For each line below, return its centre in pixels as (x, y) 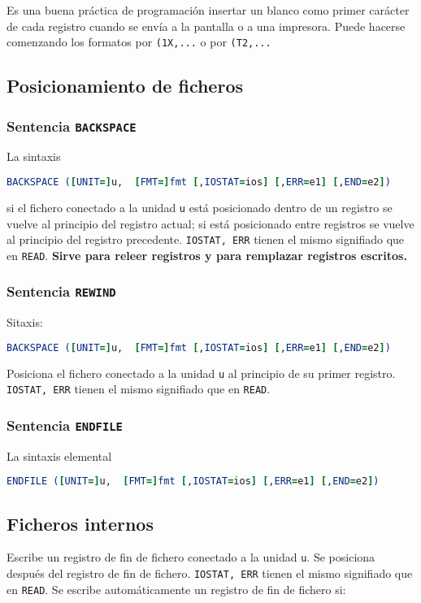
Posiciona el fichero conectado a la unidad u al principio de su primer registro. (201, 373)
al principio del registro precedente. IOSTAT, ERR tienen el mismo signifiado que (206, 239)
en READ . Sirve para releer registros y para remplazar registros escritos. (207, 255)
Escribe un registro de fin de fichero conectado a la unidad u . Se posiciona (191, 557)
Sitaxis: (25, 322)
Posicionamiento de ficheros (125, 86)
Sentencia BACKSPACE (72, 126)
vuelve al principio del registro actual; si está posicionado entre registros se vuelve (210, 223)
